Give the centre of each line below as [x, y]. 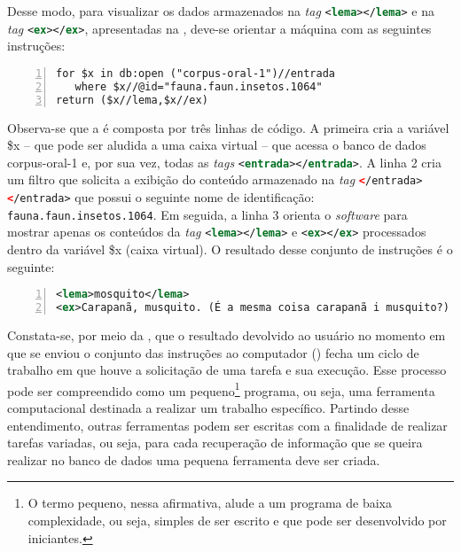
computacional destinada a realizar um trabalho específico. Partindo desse [208, 407]
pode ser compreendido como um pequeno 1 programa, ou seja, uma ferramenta [221, 389]
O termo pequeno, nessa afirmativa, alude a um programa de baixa [210, 503]
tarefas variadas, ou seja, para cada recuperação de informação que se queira [215, 443]
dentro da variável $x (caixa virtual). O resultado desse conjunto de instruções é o [230, 249]
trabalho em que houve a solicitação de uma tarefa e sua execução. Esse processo [227, 370]
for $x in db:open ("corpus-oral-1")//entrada [195, 73]
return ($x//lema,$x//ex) [132, 100]
